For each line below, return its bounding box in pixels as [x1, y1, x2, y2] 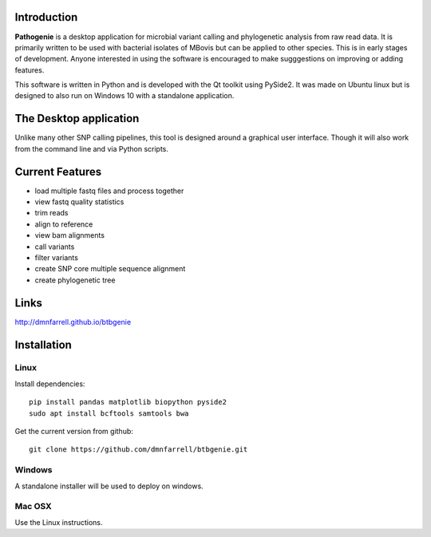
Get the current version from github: [14, 427, 133, 436]
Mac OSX [14, 501, 52, 512]
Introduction [14, 10, 78, 24]
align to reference [34, 219, 93, 229]
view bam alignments [34, 231, 105, 240]
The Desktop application [14, 112, 140, 125]
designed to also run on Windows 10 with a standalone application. [14, 91, 235, 101]
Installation [14, 338, 72, 351]
